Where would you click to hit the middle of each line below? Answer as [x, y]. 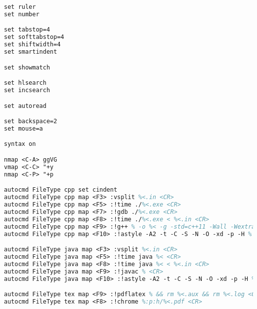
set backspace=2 [31, 121]
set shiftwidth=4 [32, 45]
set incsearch [27, 90]
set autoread [25, 106]
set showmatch [27, 67]
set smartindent [31, 52]
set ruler [20, 7]
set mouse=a [23, 128]
